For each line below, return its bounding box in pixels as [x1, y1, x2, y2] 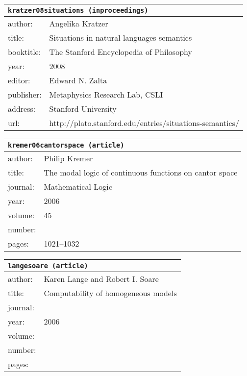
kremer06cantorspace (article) [8, 141, 124, 149]
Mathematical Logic [44, 181, 112, 192]
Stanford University [49, 103, 117, 114]
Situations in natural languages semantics [49, 32, 192, 43]
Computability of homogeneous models [44, 287, 177, 299]
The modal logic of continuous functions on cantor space [44, 167, 238, 178]
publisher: [8, 89, 42, 100]
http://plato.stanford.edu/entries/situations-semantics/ [49, 117, 239, 128]
